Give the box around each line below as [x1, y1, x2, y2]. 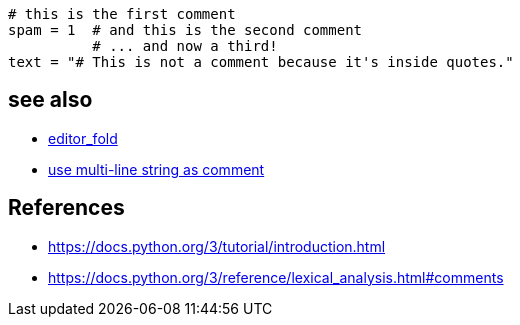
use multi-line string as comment [48, 160, 265, 178]
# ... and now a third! [92, 38, 278, 54]
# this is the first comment [8, 6, 236, 22]
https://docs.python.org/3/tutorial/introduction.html [48, 237, 386, 255]
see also [8, 87, 93, 113]
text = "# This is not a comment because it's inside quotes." [8, 54, 514, 70]
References [8, 195, 125, 221]
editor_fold [48, 129, 118, 147]
